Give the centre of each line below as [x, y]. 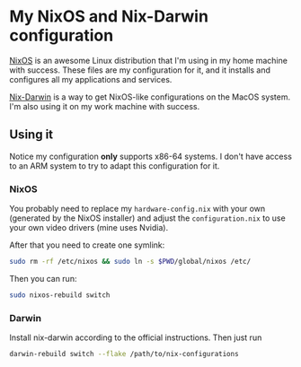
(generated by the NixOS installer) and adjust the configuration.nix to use [147, 218]
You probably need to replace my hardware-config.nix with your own [137, 209]
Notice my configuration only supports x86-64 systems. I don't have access [150, 156]
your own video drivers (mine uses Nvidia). [89, 228]
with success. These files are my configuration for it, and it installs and [140, 70]
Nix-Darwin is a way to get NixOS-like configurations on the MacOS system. [150, 97]
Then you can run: [43, 278]
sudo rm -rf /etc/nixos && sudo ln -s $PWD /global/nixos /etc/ [130, 262]
